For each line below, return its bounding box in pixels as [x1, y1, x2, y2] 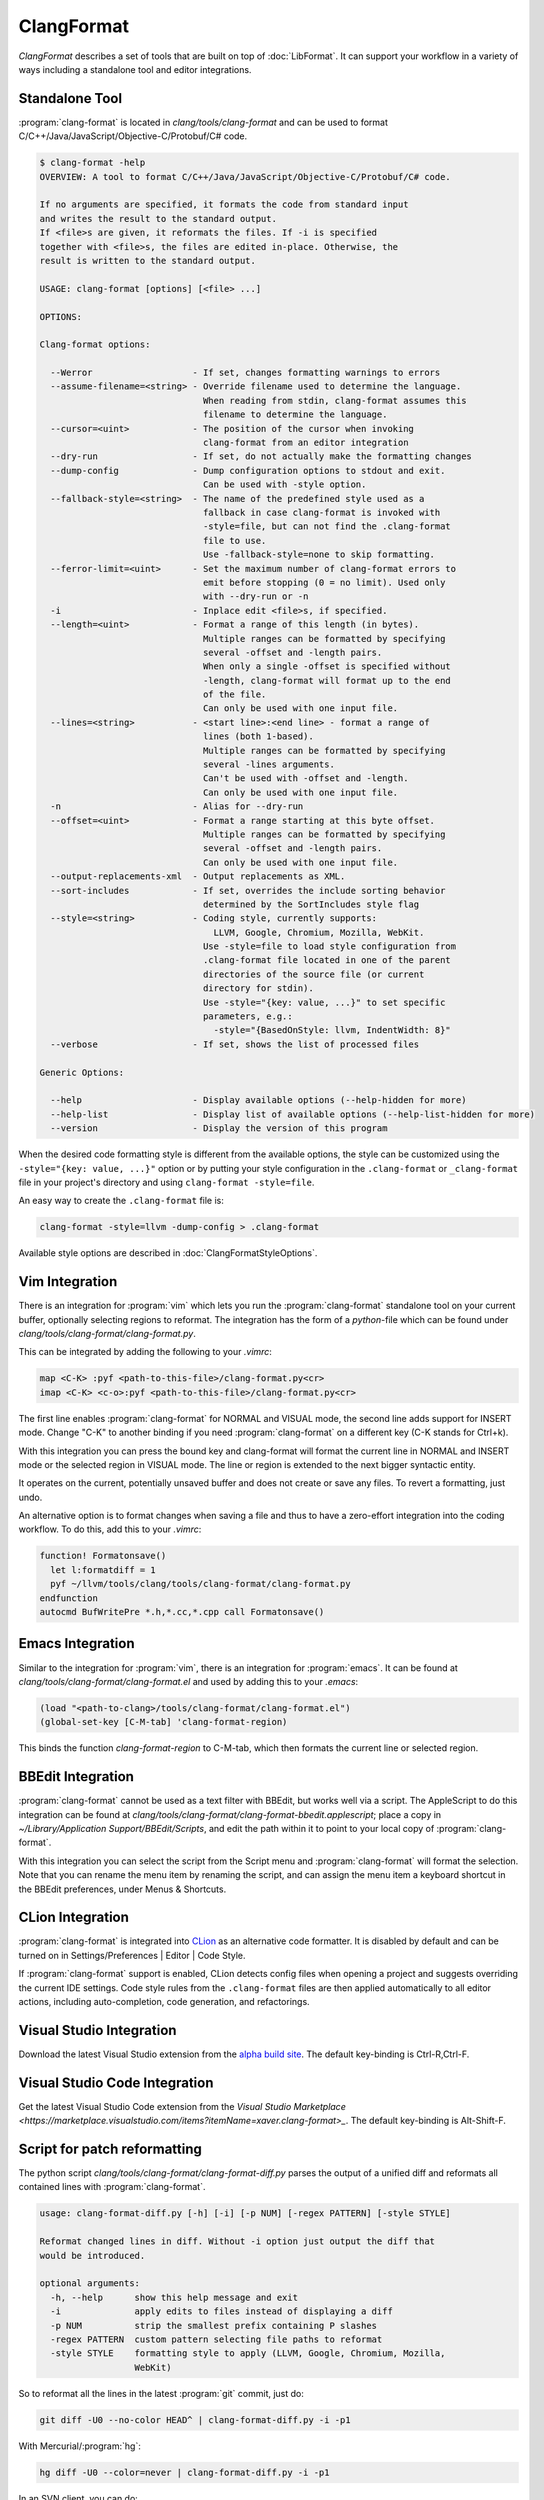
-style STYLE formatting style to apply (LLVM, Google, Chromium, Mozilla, [50, 2348, 446, 2359]
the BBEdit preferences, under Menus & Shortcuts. [18, 1883, 227, 1895]
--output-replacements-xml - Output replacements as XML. [50, 871, 346, 882]
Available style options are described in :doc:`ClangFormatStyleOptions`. [18, 1247, 318, 1259]
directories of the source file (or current [202, 968, 425, 980]
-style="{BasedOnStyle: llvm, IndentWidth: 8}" [213, 1025, 452, 1036]
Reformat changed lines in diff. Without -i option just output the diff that [39, 2236, 435, 2247]
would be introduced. [39, 2250, 146, 2261]
